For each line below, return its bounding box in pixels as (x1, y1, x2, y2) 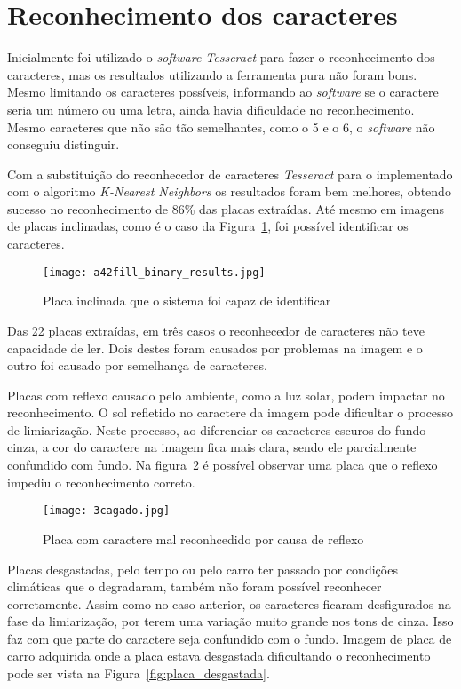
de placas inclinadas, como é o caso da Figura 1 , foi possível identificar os (7, 217, 409, 235)
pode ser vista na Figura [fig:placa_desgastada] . (7, 664, 270, 683)
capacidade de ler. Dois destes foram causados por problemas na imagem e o (7, 338, 423, 357)
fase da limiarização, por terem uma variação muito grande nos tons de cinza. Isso (7, 612, 454, 630)
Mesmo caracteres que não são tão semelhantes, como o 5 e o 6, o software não (7, 117, 435, 136)
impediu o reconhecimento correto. (7, 472, 195, 491)
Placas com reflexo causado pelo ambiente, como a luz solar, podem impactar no (7, 385, 445, 404)
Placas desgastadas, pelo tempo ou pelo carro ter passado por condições (7, 559, 398, 578)
